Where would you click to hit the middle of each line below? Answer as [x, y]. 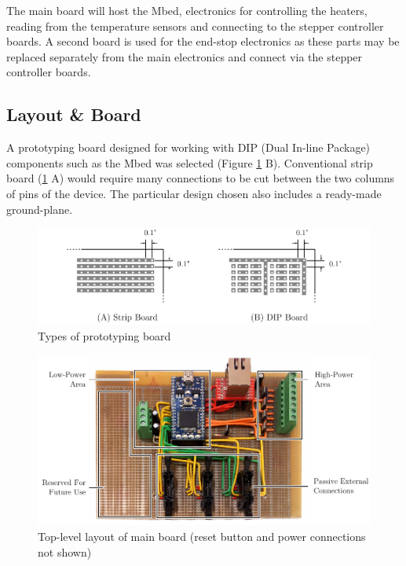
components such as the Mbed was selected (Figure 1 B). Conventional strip [190, 162]
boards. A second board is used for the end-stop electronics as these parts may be [203, 41]
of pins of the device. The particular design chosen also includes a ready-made [194, 193]
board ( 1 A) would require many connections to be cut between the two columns [201, 178]
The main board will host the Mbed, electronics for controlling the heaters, [187, 10]
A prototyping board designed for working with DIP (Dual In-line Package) [188, 147]
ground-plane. [40, 209]
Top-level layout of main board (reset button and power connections [202, 536]
